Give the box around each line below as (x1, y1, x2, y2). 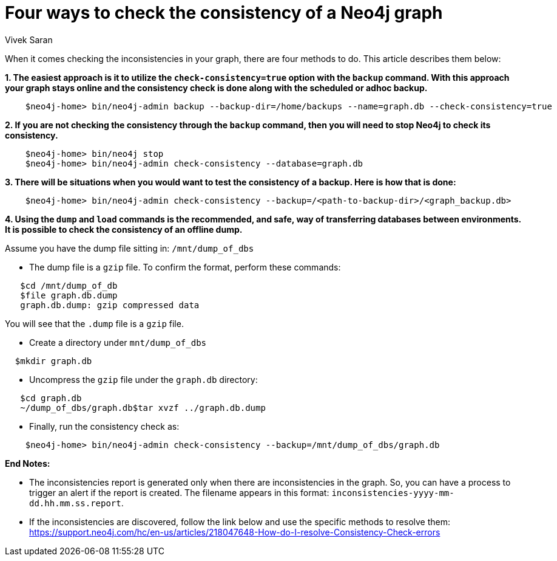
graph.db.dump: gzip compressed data (20, 300, 200, 310)
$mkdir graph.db (15, 356, 92, 366)
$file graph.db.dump (20, 290, 118, 300)
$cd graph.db (20, 393, 82, 403)
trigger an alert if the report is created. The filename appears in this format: (29, 487, 329, 498)
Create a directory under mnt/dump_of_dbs (29, 337, 206, 348)
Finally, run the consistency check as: (29, 421, 180, 432)
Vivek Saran (5, 34, 53, 45)
